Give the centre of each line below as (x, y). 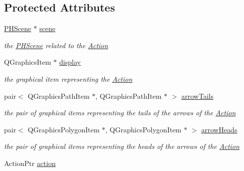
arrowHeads (219, 129)
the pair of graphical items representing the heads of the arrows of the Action (122, 146)
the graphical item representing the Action (68, 78)
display (70, 62)
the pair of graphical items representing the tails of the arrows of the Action (120, 113)
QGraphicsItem (28, 62)
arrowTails (197, 96)
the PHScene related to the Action (56, 45)
